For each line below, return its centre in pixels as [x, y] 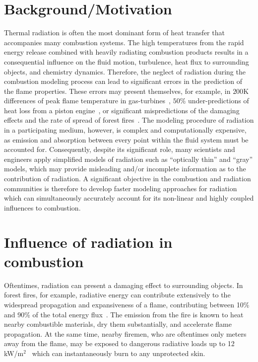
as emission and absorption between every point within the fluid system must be [126, 139]
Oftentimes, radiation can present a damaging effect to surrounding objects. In [124, 285]
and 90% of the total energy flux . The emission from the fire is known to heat [124, 314]
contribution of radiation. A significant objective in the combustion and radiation [128, 179]
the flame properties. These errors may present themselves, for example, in [117, 91]
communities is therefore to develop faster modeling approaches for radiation [121, 188]
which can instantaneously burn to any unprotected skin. [119, 353]
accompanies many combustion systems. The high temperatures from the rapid [124, 42]
